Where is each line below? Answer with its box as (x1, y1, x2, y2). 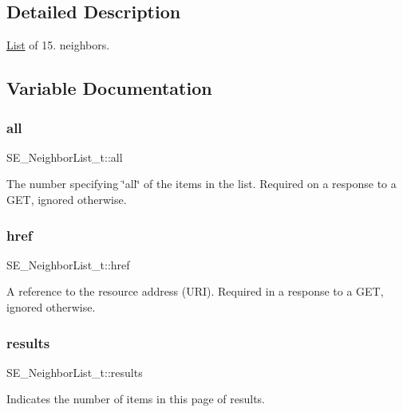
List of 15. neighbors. (6, 37, 110, 53)
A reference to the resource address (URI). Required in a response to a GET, (6, 283, 384, 300)
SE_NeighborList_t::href (6, 256, 130, 273)
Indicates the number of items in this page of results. (6, 390, 266, 407)
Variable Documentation (6, 76, 212, 100)
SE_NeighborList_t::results (6, 363, 143, 380)
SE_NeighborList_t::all (6, 148, 123, 165)
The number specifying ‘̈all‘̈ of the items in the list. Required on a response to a (6, 175, 397, 192)
